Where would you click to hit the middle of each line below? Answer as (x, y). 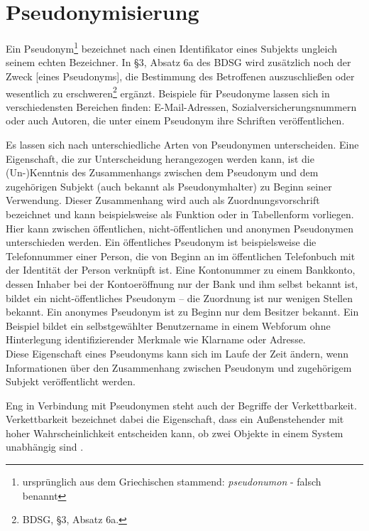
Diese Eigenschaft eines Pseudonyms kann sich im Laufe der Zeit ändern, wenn (177, 353)
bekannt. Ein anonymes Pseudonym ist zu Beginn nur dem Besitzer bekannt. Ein (182, 312)
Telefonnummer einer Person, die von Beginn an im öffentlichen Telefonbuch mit (181, 256)
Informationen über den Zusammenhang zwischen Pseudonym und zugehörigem (179, 367)
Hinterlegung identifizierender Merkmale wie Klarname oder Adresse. (156, 339)
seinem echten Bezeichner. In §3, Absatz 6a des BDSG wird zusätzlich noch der (178, 62)
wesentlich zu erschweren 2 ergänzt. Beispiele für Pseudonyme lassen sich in (168, 92)
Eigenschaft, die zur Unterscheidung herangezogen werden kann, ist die (160, 158)
